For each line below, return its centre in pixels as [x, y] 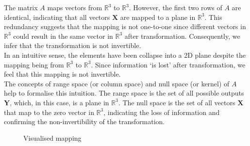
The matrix [21, 7]
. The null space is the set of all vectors [177, 102]
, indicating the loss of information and [162, 112]
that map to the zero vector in [49, 112]
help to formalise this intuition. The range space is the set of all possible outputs [124, 93]
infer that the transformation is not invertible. [73, 45]
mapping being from [34, 64]
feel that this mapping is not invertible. [62, 74]
